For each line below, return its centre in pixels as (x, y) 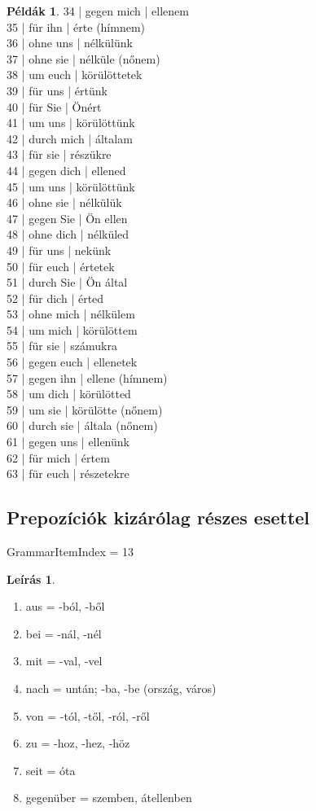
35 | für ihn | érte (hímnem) (76, 26)
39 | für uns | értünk (57, 90)
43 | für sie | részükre (59, 154)
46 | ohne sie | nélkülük (64, 202)
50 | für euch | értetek (61, 266)
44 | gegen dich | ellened (66, 170)
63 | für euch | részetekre (68, 473)
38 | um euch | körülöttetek (75, 75)
